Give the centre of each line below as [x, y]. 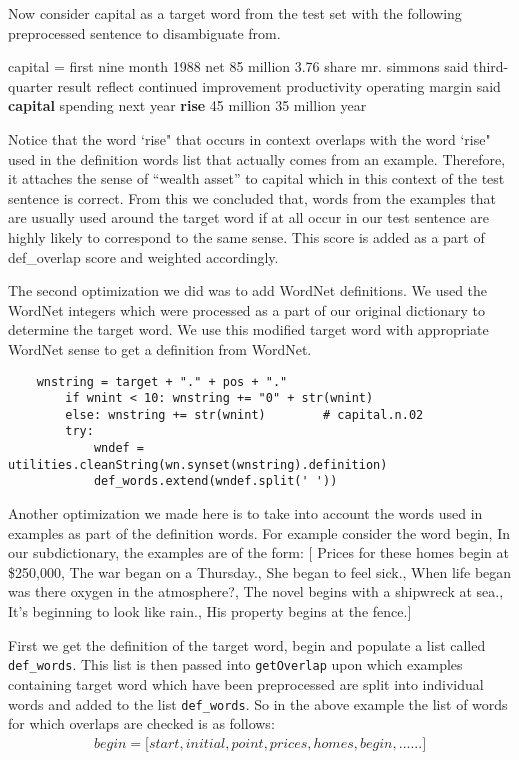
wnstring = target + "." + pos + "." [162, 381]
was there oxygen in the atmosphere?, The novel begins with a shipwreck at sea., [256, 591]
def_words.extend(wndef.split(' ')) [215, 481]
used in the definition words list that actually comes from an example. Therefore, [257, 158]
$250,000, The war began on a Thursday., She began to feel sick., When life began [260, 571]
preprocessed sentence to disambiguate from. [144, 32]
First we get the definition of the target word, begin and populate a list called [247, 644]
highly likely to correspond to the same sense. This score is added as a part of [246, 236]
